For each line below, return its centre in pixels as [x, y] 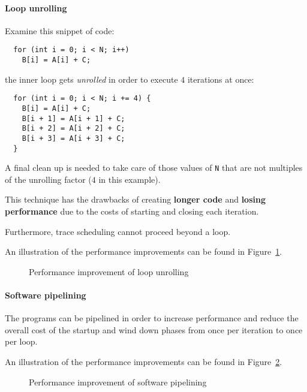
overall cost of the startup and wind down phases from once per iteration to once [154, 329]
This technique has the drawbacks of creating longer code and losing [135, 199]
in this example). [130, 179]
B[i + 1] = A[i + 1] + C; [73, 118]
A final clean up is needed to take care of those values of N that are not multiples [154, 168]
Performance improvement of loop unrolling [109, 271]
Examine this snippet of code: [60, 30]
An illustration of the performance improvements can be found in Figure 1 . [144, 251]
